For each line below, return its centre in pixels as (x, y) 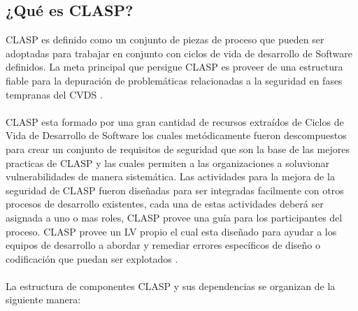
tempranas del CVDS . (54, 94)
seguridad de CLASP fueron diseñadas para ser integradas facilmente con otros (175, 190)
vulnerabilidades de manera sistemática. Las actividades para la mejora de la (170, 176)
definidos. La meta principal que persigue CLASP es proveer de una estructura (174, 67)
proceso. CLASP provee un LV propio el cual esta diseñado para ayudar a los (171, 231)
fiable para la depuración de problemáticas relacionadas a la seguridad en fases (174, 80)
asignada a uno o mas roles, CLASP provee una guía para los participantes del (174, 217)
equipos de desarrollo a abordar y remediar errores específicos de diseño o (163, 245)
